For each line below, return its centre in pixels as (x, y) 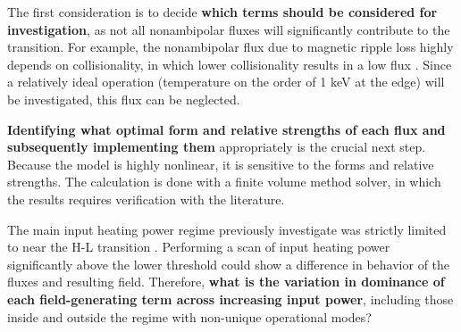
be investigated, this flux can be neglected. (124, 99)
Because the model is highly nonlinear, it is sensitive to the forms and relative (221, 164)
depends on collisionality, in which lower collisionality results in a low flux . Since (230, 64)
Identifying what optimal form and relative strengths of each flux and (226, 129)
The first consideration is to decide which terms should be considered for (222, 12)
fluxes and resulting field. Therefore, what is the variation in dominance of (226, 282)
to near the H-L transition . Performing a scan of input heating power (199, 247)
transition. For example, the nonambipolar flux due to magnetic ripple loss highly (230, 47)
